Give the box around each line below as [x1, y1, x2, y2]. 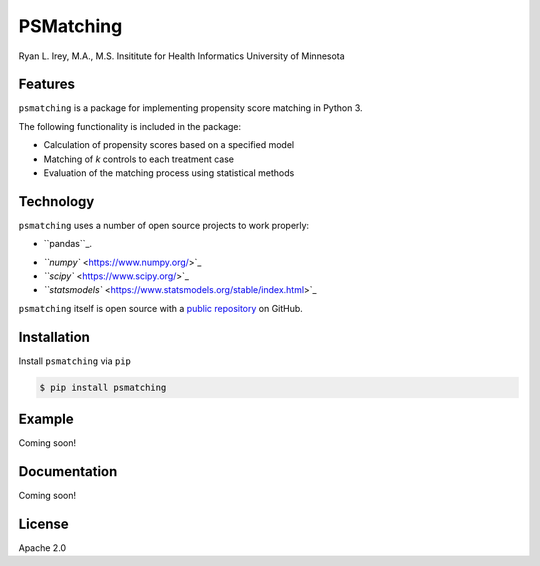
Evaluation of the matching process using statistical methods [43, 167, 295, 179]
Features [18, 76, 75, 93]
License [18, 515, 69, 532]
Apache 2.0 [18, 542, 67, 554]
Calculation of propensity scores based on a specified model [43, 139, 295, 151]
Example [18, 411, 74, 428]
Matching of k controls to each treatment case [43, 153, 235, 165]
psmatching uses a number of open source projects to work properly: [18, 219, 310, 231]
